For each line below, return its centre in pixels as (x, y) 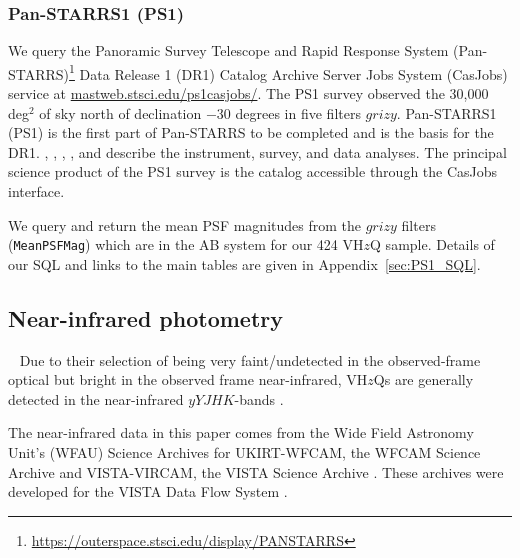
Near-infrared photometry (146, 317)
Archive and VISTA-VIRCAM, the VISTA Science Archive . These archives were (256, 471)
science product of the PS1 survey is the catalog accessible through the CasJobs (253, 171)
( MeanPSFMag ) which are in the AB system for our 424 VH (186, 244)
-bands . (259, 398)
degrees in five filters (298, 112)
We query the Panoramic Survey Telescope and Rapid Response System (228, 50)
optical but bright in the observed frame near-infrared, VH (188, 379)
